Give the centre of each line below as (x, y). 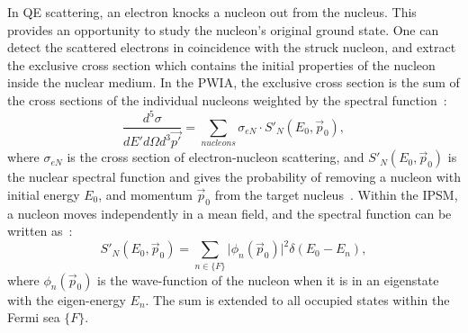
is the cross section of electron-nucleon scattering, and (216, 157)
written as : (40, 231)
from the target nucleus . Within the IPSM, (336, 194)
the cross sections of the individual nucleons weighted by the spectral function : (227, 99)
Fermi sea (34, 317)
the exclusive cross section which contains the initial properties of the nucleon (221, 64)
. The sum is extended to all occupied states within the (297, 299)
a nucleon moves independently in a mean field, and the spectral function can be (229, 213)
